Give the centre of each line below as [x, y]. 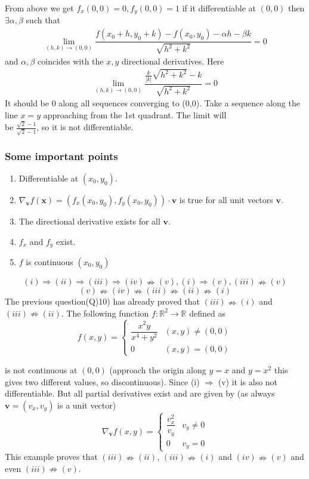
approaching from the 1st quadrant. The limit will [135, 114]
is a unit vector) [87, 405]
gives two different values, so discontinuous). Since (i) [102, 381]
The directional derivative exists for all [89, 221]
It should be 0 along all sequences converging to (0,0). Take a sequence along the [152, 103]
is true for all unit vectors [226, 199]
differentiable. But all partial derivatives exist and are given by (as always [140, 393]
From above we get [39, 8]
